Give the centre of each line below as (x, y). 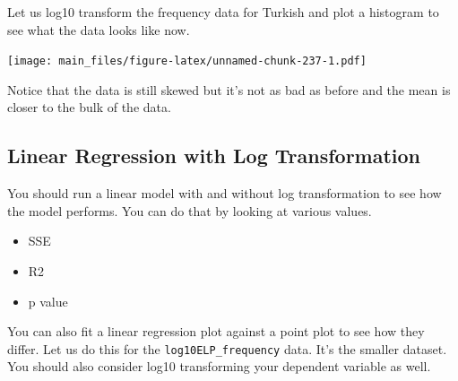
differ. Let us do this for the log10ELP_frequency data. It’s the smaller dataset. (227, 348)
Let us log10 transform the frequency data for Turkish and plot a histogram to (223, 12)
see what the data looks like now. (99, 29)
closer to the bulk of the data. (89, 107)
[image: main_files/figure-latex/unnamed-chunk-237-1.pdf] (187, 61)
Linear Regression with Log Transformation (214, 156)
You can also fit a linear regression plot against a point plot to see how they (216, 331)
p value (48, 301)
